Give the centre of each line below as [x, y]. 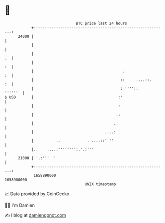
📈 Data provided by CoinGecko [37, 194]
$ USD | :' [64, 97]
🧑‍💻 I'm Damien [20, 205]
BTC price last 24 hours [101, 23]
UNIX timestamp [100, 184]
